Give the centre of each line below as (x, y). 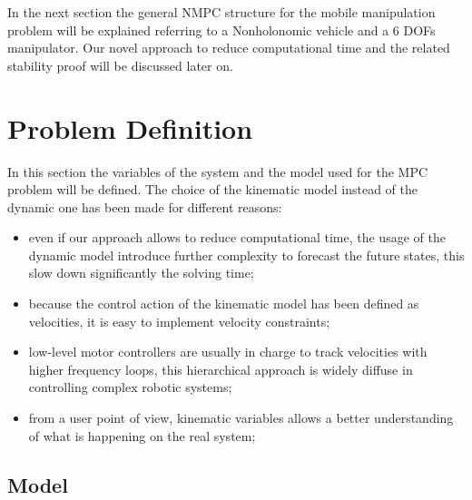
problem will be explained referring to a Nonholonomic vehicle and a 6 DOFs (221, 29)
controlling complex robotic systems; (130, 387)
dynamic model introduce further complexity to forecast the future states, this (246, 255)
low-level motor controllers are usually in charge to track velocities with (228, 352)
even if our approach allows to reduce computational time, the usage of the (237, 237)
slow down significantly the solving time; (141, 273)
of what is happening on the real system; (142, 435)
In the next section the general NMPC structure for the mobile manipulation (221, 12)
